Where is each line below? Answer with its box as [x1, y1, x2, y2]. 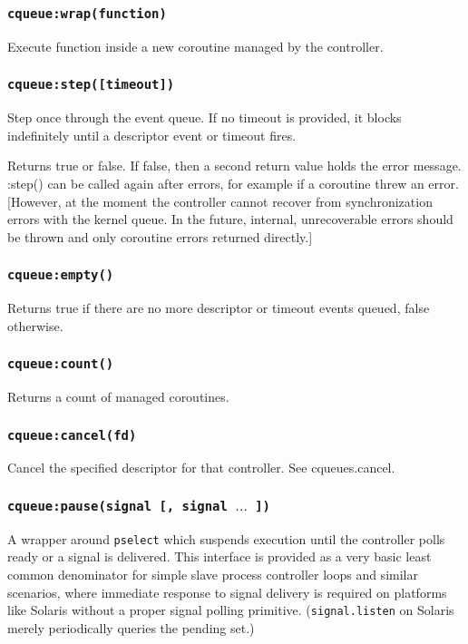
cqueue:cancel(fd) [7, 427, 137, 443]
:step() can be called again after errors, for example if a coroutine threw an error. [7, 173, 459, 192]
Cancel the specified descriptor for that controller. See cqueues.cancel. [7, 458, 395, 477]
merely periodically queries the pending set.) [7, 618, 255, 637]
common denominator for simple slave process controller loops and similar [7, 565, 418, 584]
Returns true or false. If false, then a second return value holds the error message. [7, 156, 462, 175]
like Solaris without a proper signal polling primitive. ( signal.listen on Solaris [7, 600, 454, 620]
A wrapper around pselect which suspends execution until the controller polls [7, 529, 445, 548]
